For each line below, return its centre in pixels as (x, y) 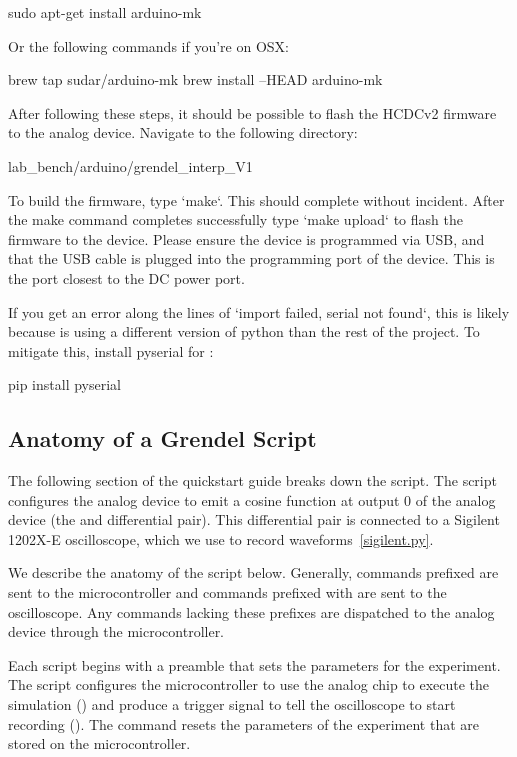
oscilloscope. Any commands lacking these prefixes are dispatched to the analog (251, 611)
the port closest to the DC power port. (126, 277)
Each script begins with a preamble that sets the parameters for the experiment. (254, 664)
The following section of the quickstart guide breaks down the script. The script (252, 480)
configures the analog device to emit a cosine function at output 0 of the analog (252, 499)
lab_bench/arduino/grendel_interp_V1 (130, 165)
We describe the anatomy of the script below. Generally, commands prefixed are (253, 572)
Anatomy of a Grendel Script (162, 438)
